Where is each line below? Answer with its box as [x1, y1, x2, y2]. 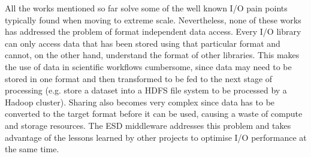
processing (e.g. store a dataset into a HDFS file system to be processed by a [5, 84, 287, 96]
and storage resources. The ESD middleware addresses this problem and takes [5, 119, 291, 131]
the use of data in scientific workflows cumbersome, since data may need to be [5, 60, 292, 73]
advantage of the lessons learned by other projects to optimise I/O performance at [5, 131, 307, 143]
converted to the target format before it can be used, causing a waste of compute [5, 107, 303, 120]
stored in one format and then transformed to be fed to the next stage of [5, 72, 273, 84]
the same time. [5, 143, 59, 155]
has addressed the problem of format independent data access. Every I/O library [5, 25, 301, 38]
